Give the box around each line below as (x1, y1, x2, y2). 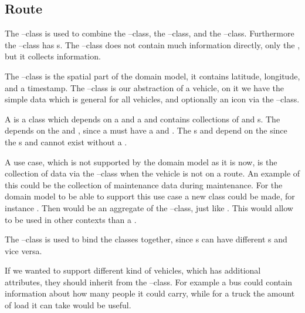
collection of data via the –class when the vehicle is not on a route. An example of (5, 167, 300, 179)
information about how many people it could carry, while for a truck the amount (5, 287, 295, 299)
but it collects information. (5, 50, 101, 62)
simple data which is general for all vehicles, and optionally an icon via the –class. (5, 93, 300, 105)
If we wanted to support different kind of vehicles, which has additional (5, 264, 261, 277)
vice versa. (5, 244, 42, 257)
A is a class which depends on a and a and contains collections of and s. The (5, 112, 280, 125)
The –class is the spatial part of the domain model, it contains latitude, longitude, (5, 69, 300, 82)
